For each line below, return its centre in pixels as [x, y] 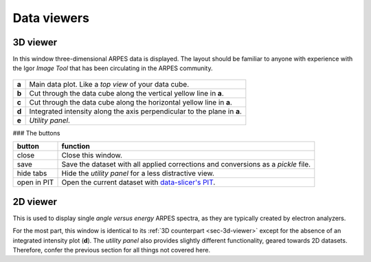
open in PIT [35, 182]
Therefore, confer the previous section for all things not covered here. [112, 250]
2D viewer [35, 202]
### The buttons [36, 133]
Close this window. [92, 155]
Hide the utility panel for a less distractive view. [138, 173]
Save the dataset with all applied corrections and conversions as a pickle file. [186, 164]
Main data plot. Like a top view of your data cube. [109, 84]
